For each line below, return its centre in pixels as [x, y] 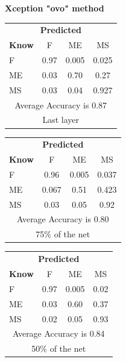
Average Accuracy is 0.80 [63, 219]
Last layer [61, 120]
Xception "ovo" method [55, 8]
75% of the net [63, 234]
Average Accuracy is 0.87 [61, 105]
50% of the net [59, 348]
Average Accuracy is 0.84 [58, 333]
